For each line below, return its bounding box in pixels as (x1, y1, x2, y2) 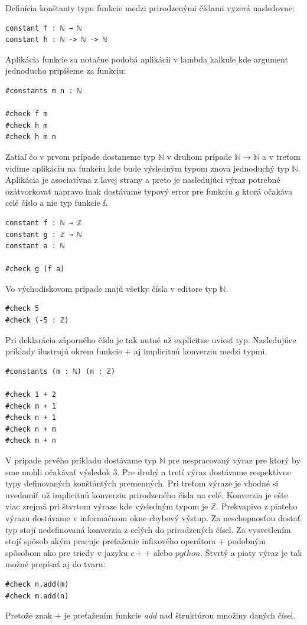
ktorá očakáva (241, 185, 293, 197)
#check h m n (5, 133, 56, 142)
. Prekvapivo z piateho (216, 500, 298, 512)
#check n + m (5, 425, 56, 433)
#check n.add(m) (5, 580, 69, 588)
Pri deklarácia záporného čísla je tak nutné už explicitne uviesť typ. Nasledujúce (5, 333, 296, 346)
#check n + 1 (5, 413, 56, 422)
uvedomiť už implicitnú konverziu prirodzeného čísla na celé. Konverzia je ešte (5, 488, 288, 501)
